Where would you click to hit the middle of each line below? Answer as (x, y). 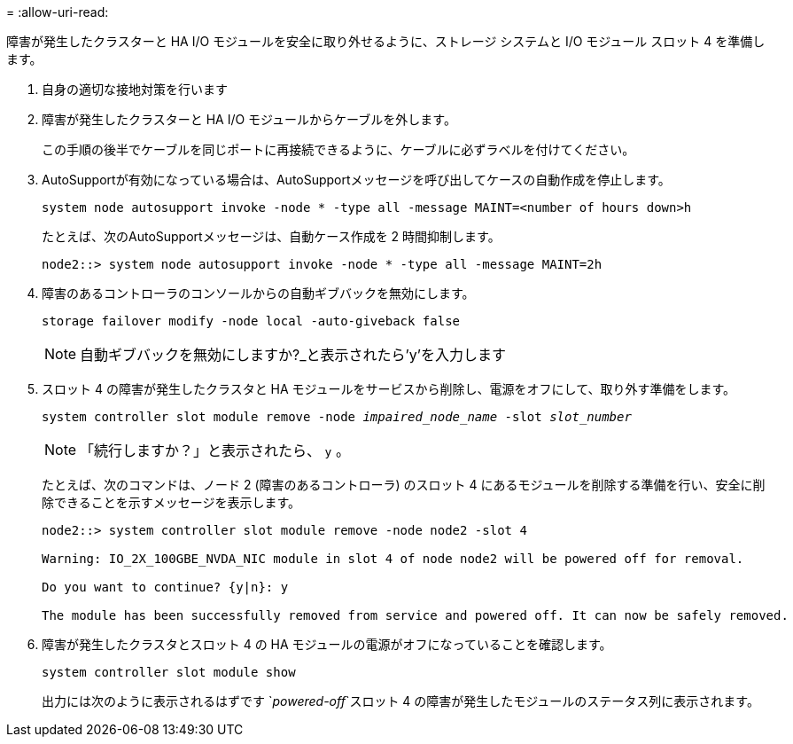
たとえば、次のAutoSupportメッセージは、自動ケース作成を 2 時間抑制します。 (271, 236)
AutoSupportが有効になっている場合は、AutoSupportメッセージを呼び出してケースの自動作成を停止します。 (356, 180)
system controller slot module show (169, 672)
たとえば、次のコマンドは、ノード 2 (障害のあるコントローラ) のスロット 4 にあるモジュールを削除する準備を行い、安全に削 (404, 485)
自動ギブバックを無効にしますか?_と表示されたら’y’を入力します (293, 355)
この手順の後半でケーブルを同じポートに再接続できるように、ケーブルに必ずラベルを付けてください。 (338, 149)
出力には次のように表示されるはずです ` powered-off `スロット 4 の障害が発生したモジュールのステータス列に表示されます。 (400, 701)
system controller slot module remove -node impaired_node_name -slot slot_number (337, 417)
